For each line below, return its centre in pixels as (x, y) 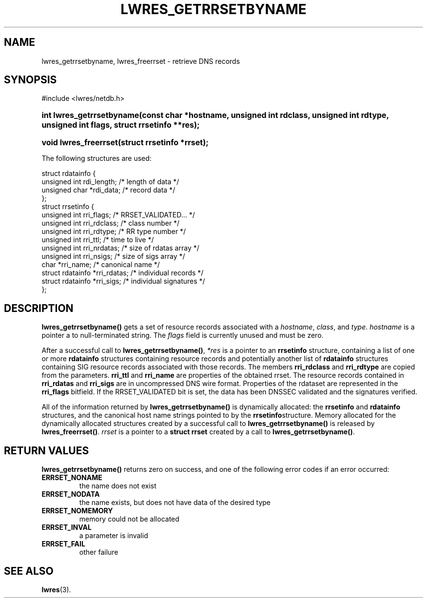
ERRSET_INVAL (67, 527)
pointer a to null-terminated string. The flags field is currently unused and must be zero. (183, 335)
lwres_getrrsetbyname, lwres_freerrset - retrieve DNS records (141, 61)
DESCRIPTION (39, 308)
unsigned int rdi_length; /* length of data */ (110, 182)
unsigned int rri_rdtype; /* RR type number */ (114, 232)
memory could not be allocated (129, 519)
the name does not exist (118, 486)
